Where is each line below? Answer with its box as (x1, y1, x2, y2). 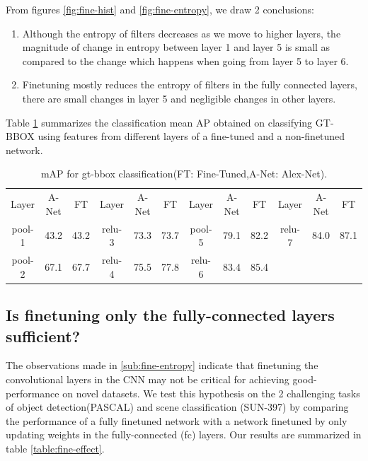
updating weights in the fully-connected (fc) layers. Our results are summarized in (6, 427, 362, 442)
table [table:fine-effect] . (6, 440, 105, 455)
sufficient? (6, 325, 81, 346)
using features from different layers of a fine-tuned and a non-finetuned (38, 129, 345, 144)
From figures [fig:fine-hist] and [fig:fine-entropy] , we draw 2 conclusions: (6, 2, 314, 16)
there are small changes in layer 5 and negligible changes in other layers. (22, 91, 336, 105)
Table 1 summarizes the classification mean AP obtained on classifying (6, 115, 313, 129)
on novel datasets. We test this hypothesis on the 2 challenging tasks (62, 385, 360, 400)
